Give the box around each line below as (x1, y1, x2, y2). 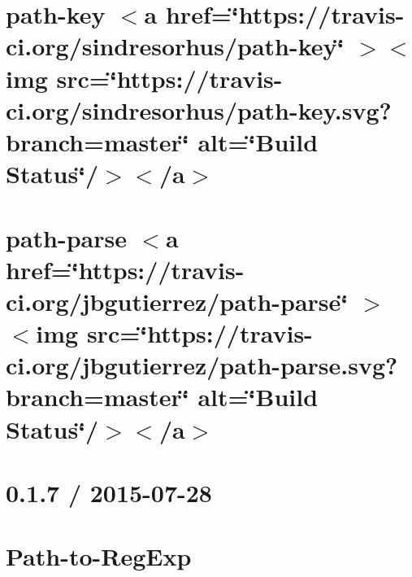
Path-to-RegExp (6, 540, 192, 573)
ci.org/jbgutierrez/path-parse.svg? (6, 348, 398, 382)
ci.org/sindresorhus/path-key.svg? (6, 93, 392, 126)
